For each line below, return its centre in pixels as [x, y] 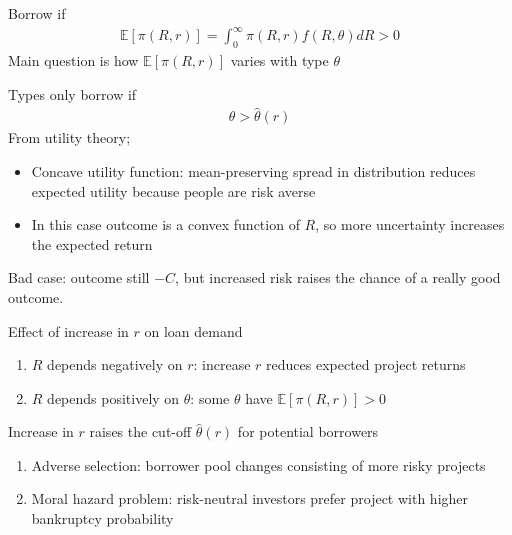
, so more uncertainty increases [410, 224]
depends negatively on [115, 364]
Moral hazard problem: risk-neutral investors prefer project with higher [250, 498]
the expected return [92, 243]
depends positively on [113, 397]
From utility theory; [69, 137]
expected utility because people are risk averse [173, 190]
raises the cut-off [140, 431]
